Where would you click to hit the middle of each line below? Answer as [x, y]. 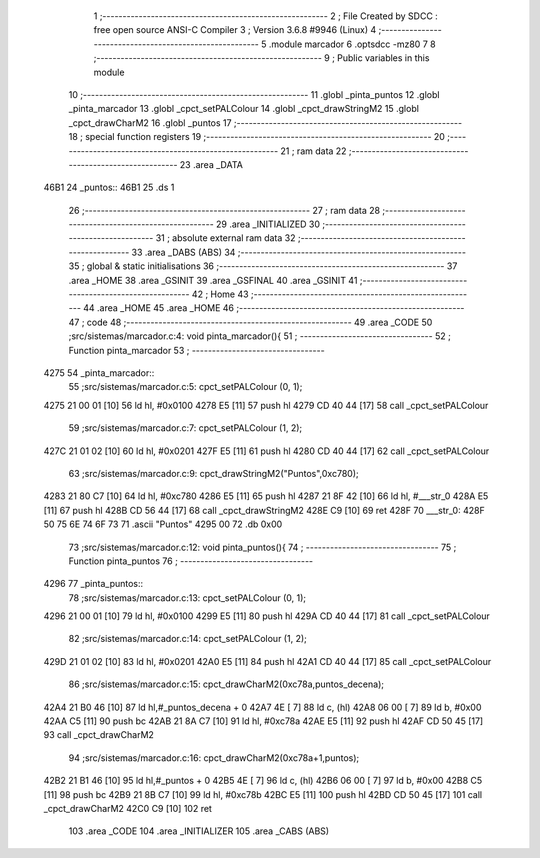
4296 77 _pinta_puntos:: [93, 584]
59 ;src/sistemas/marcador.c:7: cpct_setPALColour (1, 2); [185, 428]
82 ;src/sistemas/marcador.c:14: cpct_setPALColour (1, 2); [187, 639]
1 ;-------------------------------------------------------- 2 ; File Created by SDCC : [266, 16]
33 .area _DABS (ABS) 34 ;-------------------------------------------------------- [299, 252]
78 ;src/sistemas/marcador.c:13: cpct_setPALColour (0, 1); [187, 597]
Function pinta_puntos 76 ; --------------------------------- [191, 561]
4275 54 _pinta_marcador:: [99, 372]
